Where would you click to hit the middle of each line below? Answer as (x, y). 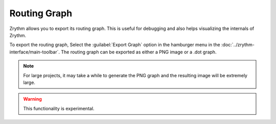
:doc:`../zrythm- (238, 45)
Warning (32, 99)
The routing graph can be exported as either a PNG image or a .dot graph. (139, 52)
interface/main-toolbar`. (35, 52)
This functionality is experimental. (59, 108)
